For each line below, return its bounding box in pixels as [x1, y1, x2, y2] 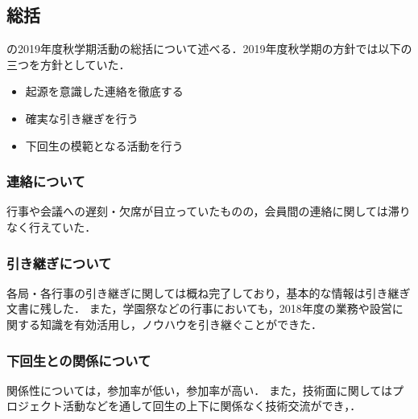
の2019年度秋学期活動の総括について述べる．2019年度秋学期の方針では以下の [6, 40, 412, 57]
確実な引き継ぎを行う [25, 109, 139, 126]
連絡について [6, 171, 85, 191]
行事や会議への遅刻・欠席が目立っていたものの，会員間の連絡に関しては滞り [6, 203, 411, 220]
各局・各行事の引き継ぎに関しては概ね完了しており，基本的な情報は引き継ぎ [6, 284, 411, 301]
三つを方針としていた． [6, 55, 130, 72]
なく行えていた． [6, 218, 97, 235]
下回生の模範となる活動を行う [25, 137, 184, 154]
